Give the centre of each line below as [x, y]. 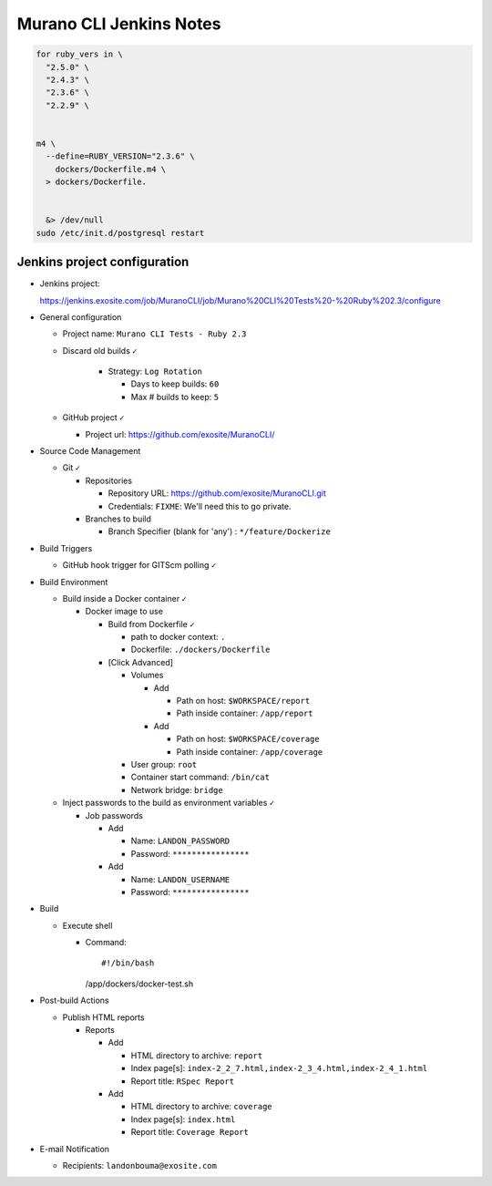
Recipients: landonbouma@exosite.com [140, 1165]
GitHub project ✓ [93, 418]
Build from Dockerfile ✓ [151, 624]
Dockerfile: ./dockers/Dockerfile [200, 650]
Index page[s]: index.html [183, 1119]
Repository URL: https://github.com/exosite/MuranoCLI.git [217, 493]
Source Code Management [90, 451]
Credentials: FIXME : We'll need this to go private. [200, 506]
